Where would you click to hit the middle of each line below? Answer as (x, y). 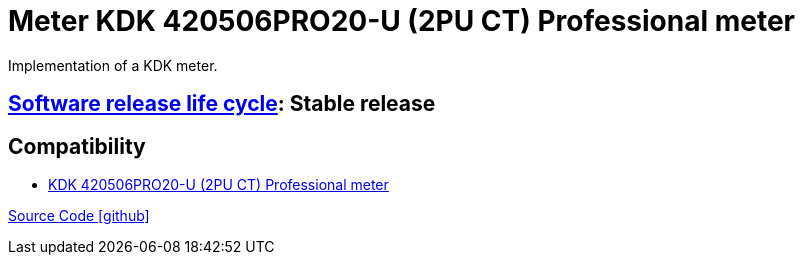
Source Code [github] (79, 216)
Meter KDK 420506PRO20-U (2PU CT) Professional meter (401, 21)
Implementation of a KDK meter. (113, 65)
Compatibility (77, 146)
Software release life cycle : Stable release (222, 104)
